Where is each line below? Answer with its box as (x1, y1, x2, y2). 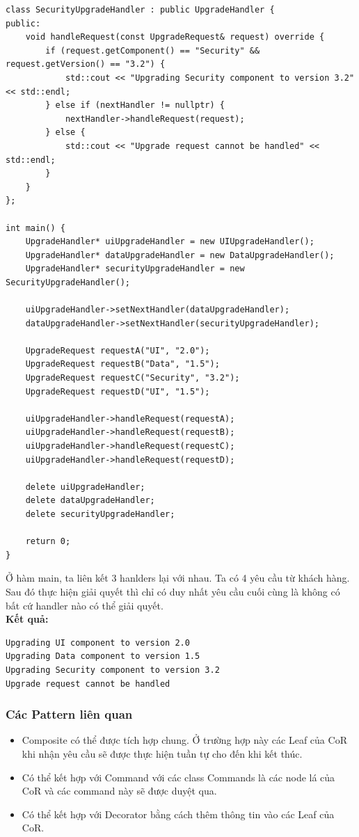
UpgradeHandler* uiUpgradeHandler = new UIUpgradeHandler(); (25, 237, 314, 247)
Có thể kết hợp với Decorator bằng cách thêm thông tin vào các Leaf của (22, 806, 335, 821)
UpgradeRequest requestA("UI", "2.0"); (25, 345, 210, 356)
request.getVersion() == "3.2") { (6, 59, 166, 70)
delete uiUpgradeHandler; (25, 481, 145, 492)
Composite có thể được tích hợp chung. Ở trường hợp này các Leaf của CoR (22, 733, 347, 747)
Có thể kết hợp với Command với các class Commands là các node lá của (22, 770, 335, 784)
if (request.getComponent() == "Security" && (45, 45, 260, 56)
